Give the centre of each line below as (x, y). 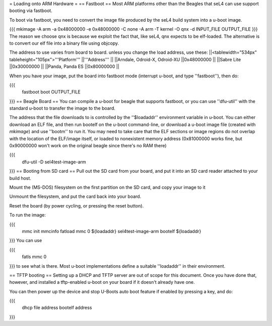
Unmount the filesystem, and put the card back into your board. (75, 196)
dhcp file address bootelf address (57, 308)
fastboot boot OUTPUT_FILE (51, 92)
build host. (20, 178)
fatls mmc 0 (34, 257)
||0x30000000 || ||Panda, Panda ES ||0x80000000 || (64, 67)
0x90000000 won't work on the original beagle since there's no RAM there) (88, 146)
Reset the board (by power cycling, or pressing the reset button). (77, 205)
